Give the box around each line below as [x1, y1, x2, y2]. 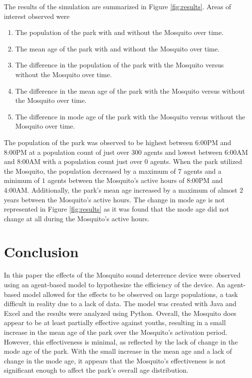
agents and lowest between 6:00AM [143, 147, 248, 157]
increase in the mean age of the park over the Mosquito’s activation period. [4, 327, 227, 337]
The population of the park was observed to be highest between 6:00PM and [4, 137, 232, 147]
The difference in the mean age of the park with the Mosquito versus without [15, 85, 245, 96]
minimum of [4, 175, 40, 185]
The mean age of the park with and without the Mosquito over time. [15, 43, 220, 53]
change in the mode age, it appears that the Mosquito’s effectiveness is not [4, 355, 226, 365]
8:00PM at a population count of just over [4, 147, 129, 157]
